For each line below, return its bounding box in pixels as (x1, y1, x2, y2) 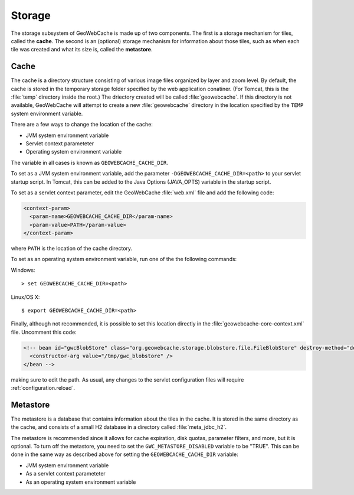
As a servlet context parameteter (25, 470, 106, 477)
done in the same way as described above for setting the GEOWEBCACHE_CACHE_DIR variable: (11, 451, 238, 458)
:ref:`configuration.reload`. (11, 384, 75, 391)
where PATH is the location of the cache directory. (11, 245, 133, 252)
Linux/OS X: (11, 293, 40, 301)
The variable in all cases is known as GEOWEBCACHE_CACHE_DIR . (11, 159, 168, 166)
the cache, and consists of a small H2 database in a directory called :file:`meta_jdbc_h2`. (11, 424, 227, 431)
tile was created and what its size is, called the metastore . (11, 46, 153, 53)
